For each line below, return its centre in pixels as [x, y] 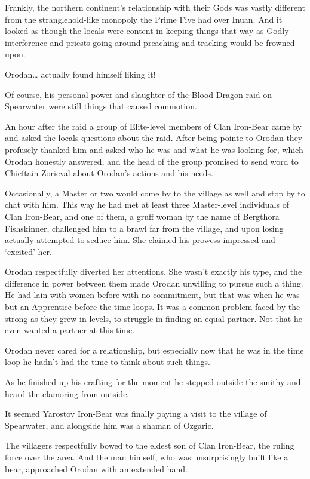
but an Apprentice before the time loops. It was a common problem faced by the [153, 307]
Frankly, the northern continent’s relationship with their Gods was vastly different [155, 7]
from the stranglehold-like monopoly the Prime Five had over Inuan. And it [144, 19]
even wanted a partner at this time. [70, 330]
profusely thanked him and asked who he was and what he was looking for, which [154, 149]
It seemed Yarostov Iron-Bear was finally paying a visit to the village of [136, 414]
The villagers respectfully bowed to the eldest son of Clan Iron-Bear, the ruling [150, 445]
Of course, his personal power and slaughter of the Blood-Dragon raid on [139, 94]
